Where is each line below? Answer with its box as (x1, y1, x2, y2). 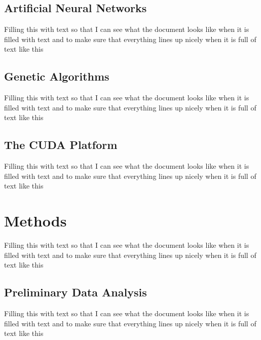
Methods (4, 210, 67, 231)
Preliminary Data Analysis (4, 284, 147, 300)
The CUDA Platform (4, 137, 118, 153)
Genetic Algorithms (4, 68, 109, 84)
